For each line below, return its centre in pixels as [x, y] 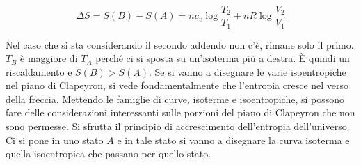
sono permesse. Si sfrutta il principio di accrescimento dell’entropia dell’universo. [178, 126]
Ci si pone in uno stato [55, 140]
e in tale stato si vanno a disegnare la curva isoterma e [233, 140]
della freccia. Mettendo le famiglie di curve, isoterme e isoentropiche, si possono [175, 99]
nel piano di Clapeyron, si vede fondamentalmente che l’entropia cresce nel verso [177, 85]
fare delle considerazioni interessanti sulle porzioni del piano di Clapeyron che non [180, 112]
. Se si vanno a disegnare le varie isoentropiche [247, 71]
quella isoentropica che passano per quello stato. [109, 154]
